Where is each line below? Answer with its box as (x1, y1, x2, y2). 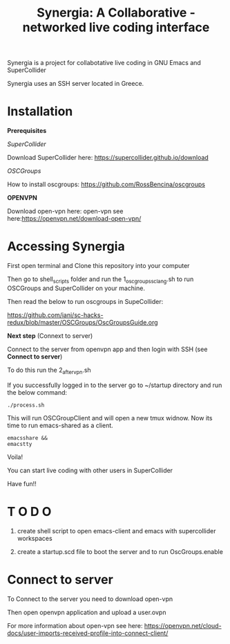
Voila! (7, 452, 23, 461)
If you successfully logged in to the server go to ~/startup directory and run (7, 381, 222, 389)
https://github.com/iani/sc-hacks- (7, 310, 104, 319)
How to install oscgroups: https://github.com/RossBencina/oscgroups (7, 180, 206, 188)
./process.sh (7, 402, 45, 409)
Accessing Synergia (7, 239, 126, 254)
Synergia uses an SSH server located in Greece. (7, 80, 144, 88)
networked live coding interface (22, 19, 210, 35)
